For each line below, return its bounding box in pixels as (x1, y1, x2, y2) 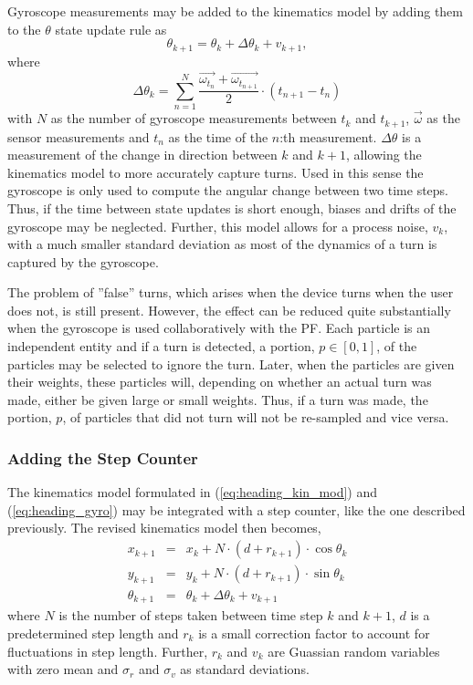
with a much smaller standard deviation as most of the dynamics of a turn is (7, 234, 437, 254)
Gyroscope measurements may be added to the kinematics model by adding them (7, 2, 463, 20)
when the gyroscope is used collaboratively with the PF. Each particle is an (7, 318, 431, 337)
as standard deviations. (180, 659, 310, 679)
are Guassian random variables (268, 641, 440, 660)
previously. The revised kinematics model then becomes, (7, 518, 321, 537)
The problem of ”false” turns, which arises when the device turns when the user (7, 283, 454, 302)
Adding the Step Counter (7, 446, 198, 469)
